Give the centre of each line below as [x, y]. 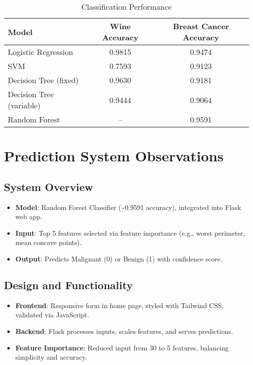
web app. [29, 217]
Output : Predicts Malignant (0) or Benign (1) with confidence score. [119, 258]
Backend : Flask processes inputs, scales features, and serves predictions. [124, 331]
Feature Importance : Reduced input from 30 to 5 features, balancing [122, 347]
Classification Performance [126, 7]
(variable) [24, 105]
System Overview [49, 186]
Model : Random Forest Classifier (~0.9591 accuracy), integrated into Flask [128, 207]
